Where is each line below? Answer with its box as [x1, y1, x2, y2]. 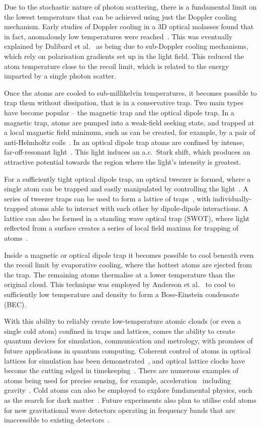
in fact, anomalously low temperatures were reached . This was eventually [4, 31, 233, 41]
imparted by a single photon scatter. [4, 70, 116, 81]
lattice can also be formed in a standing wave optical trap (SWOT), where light [4, 212, 250, 223]
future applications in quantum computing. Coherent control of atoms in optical [4, 345, 251, 355]
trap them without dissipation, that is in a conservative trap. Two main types [4, 97, 243, 108]
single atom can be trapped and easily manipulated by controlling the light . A [4, 183, 248, 194]
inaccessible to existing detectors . [4, 414, 110, 425]
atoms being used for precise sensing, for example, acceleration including [4, 375, 231, 385]
